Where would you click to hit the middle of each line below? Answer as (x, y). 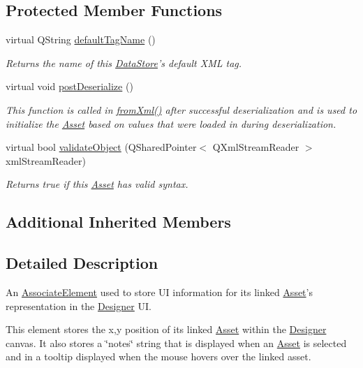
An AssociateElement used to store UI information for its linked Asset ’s (159, 292)
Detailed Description (82, 263)
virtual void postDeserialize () (69, 86)
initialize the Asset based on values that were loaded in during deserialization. (171, 123)
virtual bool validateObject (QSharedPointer (101, 147)
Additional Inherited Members (118, 222)
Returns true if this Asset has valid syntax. (97, 184)
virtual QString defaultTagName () (81, 39)
